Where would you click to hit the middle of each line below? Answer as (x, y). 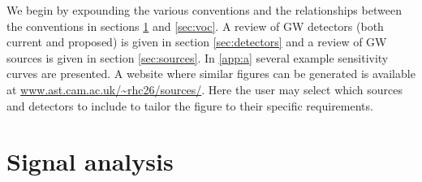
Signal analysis (90, 161)
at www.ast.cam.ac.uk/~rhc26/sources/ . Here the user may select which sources (205, 89)
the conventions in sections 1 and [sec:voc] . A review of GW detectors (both (195, 26)
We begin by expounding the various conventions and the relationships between (204, 10)
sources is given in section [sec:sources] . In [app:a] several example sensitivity (198, 57)
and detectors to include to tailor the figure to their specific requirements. (190, 105)
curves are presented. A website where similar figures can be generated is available (211, 74)
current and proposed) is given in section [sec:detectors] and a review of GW (197, 42)
